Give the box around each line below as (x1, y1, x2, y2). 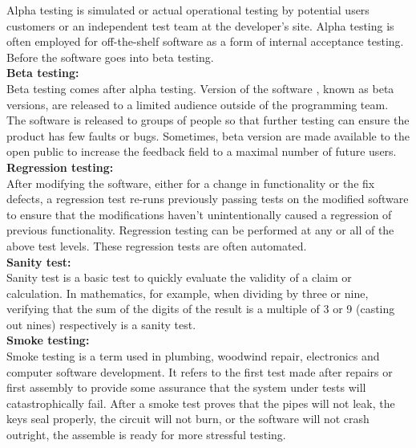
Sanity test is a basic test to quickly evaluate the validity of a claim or (6, 269, 352, 286)
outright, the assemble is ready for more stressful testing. (6, 426, 286, 443)
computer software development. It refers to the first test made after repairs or (6, 363, 393, 380)
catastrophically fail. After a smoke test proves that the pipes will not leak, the (6, 394, 395, 411)
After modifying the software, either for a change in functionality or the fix (6, 174, 375, 191)
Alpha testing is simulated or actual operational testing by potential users (6, 2, 370, 18)
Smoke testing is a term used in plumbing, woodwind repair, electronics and (6, 348, 380, 365)
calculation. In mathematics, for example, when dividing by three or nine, (6, 284, 369, 301)
